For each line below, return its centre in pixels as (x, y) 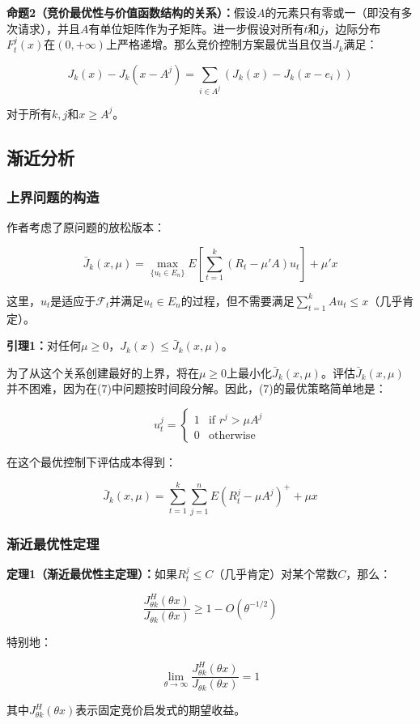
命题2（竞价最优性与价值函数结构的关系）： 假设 (132, 12)
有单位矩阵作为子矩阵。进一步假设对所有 (196, 28)
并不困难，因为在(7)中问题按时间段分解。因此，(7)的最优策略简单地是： (197, 388)
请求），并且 (49, 28)
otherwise (232, 436)
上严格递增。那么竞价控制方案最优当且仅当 (219, 44)
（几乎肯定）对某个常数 (276, 573)
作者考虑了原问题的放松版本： (86, 227)
